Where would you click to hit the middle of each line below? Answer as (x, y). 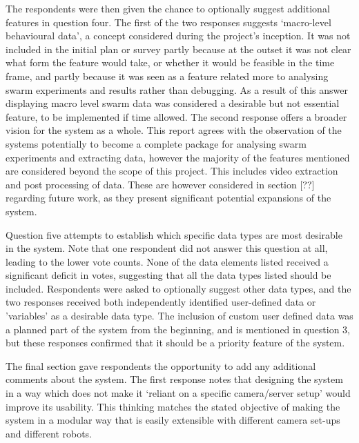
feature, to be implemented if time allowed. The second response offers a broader (176, 116)
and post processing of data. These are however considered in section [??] (160, 184)
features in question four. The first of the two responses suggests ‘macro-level (168, 22)
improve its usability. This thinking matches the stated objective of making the (173, 406)
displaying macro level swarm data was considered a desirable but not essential (173, 103)
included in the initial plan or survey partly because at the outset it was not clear (178, 49)
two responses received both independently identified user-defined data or (161, 302)
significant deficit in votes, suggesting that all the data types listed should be (168, 275)
